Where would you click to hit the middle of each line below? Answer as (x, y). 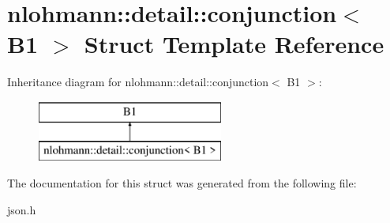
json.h (22, 209)
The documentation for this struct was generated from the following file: (182, 183)
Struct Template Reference (234, 44)
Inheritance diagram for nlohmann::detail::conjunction (138, 82)
